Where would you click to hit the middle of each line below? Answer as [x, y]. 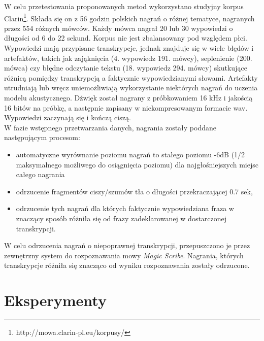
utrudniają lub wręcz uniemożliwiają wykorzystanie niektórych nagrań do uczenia [131, 88]
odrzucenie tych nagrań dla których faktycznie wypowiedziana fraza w [125, 208]
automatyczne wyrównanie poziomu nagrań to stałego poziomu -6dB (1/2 [130, 154]
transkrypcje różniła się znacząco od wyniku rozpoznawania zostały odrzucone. [127, 265]
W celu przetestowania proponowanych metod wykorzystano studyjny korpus [124, 6]
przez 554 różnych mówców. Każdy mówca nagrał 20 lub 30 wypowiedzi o [119, 28]
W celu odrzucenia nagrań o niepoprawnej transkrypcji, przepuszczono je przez [127, 245]
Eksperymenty [55, 300]
